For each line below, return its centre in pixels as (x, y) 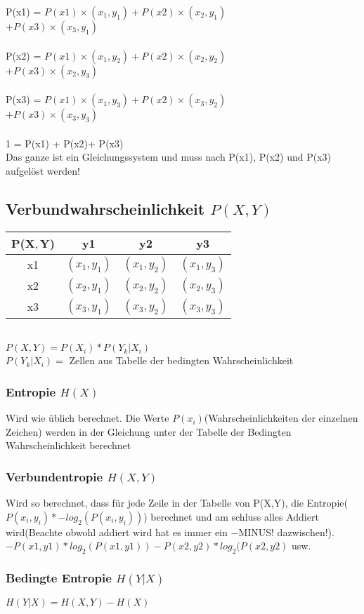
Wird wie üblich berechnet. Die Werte (87, 418)
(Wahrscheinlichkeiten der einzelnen (281, 418)
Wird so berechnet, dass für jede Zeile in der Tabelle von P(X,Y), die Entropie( (177, 503)
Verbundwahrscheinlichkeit (105, 208)
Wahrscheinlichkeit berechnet (69, 445)
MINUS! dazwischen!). (286, 532)
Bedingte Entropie (59, 578)
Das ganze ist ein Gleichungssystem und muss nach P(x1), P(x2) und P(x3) (169, 157)
